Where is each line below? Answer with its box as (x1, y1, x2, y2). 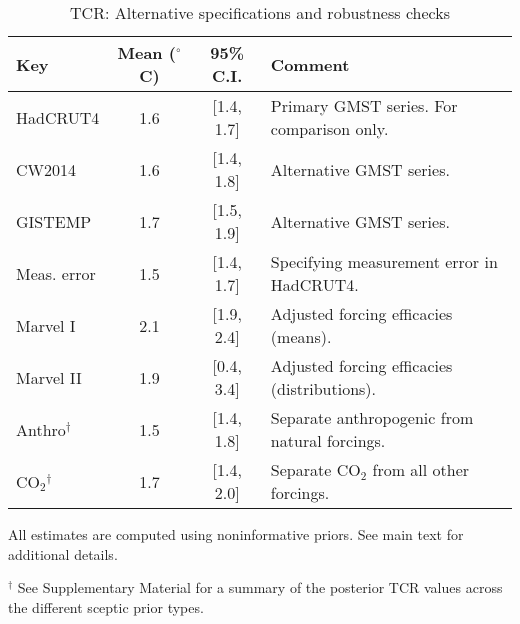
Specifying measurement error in (270, 250, 498, 273)
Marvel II (16, 365, 82, 389)
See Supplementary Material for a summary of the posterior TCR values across (17, 577, 503, 598)
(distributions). (270, 377, 377, 400)
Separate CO (270, 458, 361, 481)
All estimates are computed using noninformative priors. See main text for (8, 524, 464, 544)
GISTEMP (16, 209, 92, 233)
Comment (270, 52, 350, 76)
